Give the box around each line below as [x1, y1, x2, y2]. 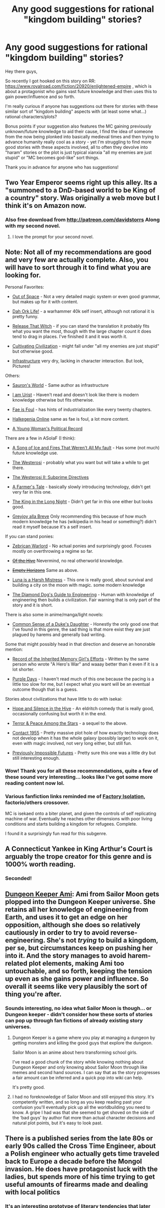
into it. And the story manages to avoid [5, 952, 127, 960]
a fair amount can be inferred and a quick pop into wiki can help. [12, 1074, 143, 1080]
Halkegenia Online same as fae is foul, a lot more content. [12, 416, 130, 422]
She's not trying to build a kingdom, [46, 936, 159, 944]
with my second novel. [5, 223, 61, 230]
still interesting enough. [12, 755, 60, 761]
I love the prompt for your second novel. [12, 234, 94, 239]
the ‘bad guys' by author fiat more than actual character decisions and [12, 1114, 155, 1120]
